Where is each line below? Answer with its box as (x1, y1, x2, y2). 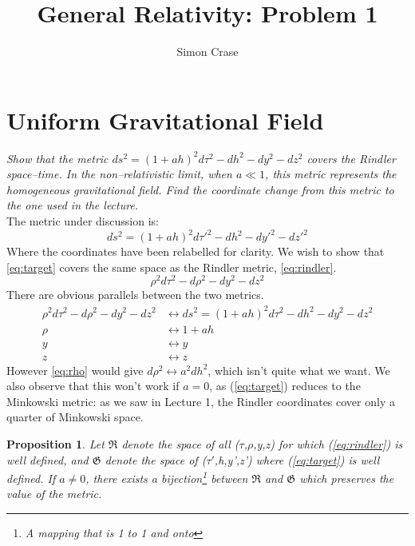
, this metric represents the (265, 165, 397, 182)
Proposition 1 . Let (6, 435, 105, 452)
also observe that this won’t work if (6, 377, 180, 394)
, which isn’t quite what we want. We (207, 361, 390, 378)
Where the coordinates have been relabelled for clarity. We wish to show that (6, 243, 385, 260)
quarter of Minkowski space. (6, 409, 144, 425)
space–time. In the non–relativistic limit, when (6, 165, 232, 182)
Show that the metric (6, 149, 109, 166)
